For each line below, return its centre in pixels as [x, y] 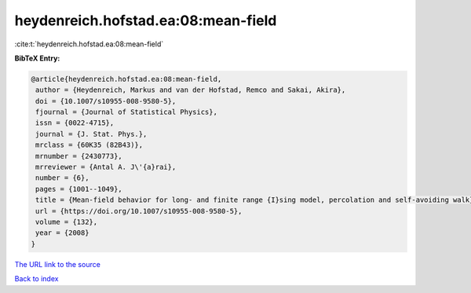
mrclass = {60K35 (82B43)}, [89, 145]
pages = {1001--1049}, [79, 189]
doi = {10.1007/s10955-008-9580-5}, [106, 101]
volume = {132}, [67, 222]
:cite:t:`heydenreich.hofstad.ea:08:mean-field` [89, 44]
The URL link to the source [58, 264]
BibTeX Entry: [37, 58]
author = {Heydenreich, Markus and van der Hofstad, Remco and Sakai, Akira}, [191, 90]
